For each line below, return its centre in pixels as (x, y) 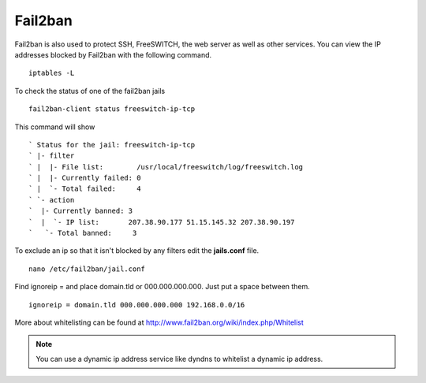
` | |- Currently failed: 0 (85, 178)
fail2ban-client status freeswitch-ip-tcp (112, 109)
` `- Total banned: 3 (83, 233)
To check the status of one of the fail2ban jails (90, 91)
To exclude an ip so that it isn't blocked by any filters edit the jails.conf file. (137, 251)
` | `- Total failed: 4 (85, 189)
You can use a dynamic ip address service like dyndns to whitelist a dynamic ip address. (179, 359)
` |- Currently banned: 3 (81, 211)
